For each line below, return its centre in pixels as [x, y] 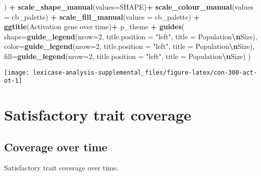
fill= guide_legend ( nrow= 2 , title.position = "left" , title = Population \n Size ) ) [127, 56]
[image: [17, 72]
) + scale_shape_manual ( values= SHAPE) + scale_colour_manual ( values [129, 7]
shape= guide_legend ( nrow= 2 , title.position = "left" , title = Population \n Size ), [131, 36]
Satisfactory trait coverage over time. [61, 168]
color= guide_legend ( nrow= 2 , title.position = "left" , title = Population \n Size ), [129, 46]
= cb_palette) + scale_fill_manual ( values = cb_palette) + [102, 16]
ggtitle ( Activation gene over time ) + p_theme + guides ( [94, 26]
